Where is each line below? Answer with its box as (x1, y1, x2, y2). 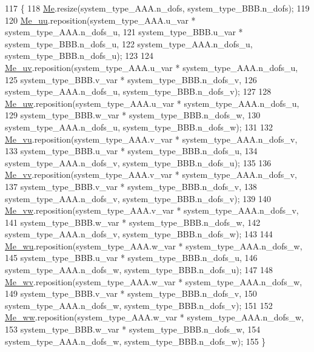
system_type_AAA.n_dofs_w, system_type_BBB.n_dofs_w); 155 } (5, 334, 266, 347)
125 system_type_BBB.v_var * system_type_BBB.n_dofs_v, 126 (5, 73, 257, 86)
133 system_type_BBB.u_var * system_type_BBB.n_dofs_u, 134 (5, 144, 258, 157)
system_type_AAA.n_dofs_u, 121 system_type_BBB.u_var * (5, 25, 243, 38)
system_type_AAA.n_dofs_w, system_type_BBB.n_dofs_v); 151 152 (5, 299, 273, 311)
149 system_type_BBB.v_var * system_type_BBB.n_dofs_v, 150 (5, 287, 257, 300)
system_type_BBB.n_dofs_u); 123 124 (5, 49, 154, 62)
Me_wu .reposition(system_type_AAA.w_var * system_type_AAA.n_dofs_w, (5, 239, 302, 252)
